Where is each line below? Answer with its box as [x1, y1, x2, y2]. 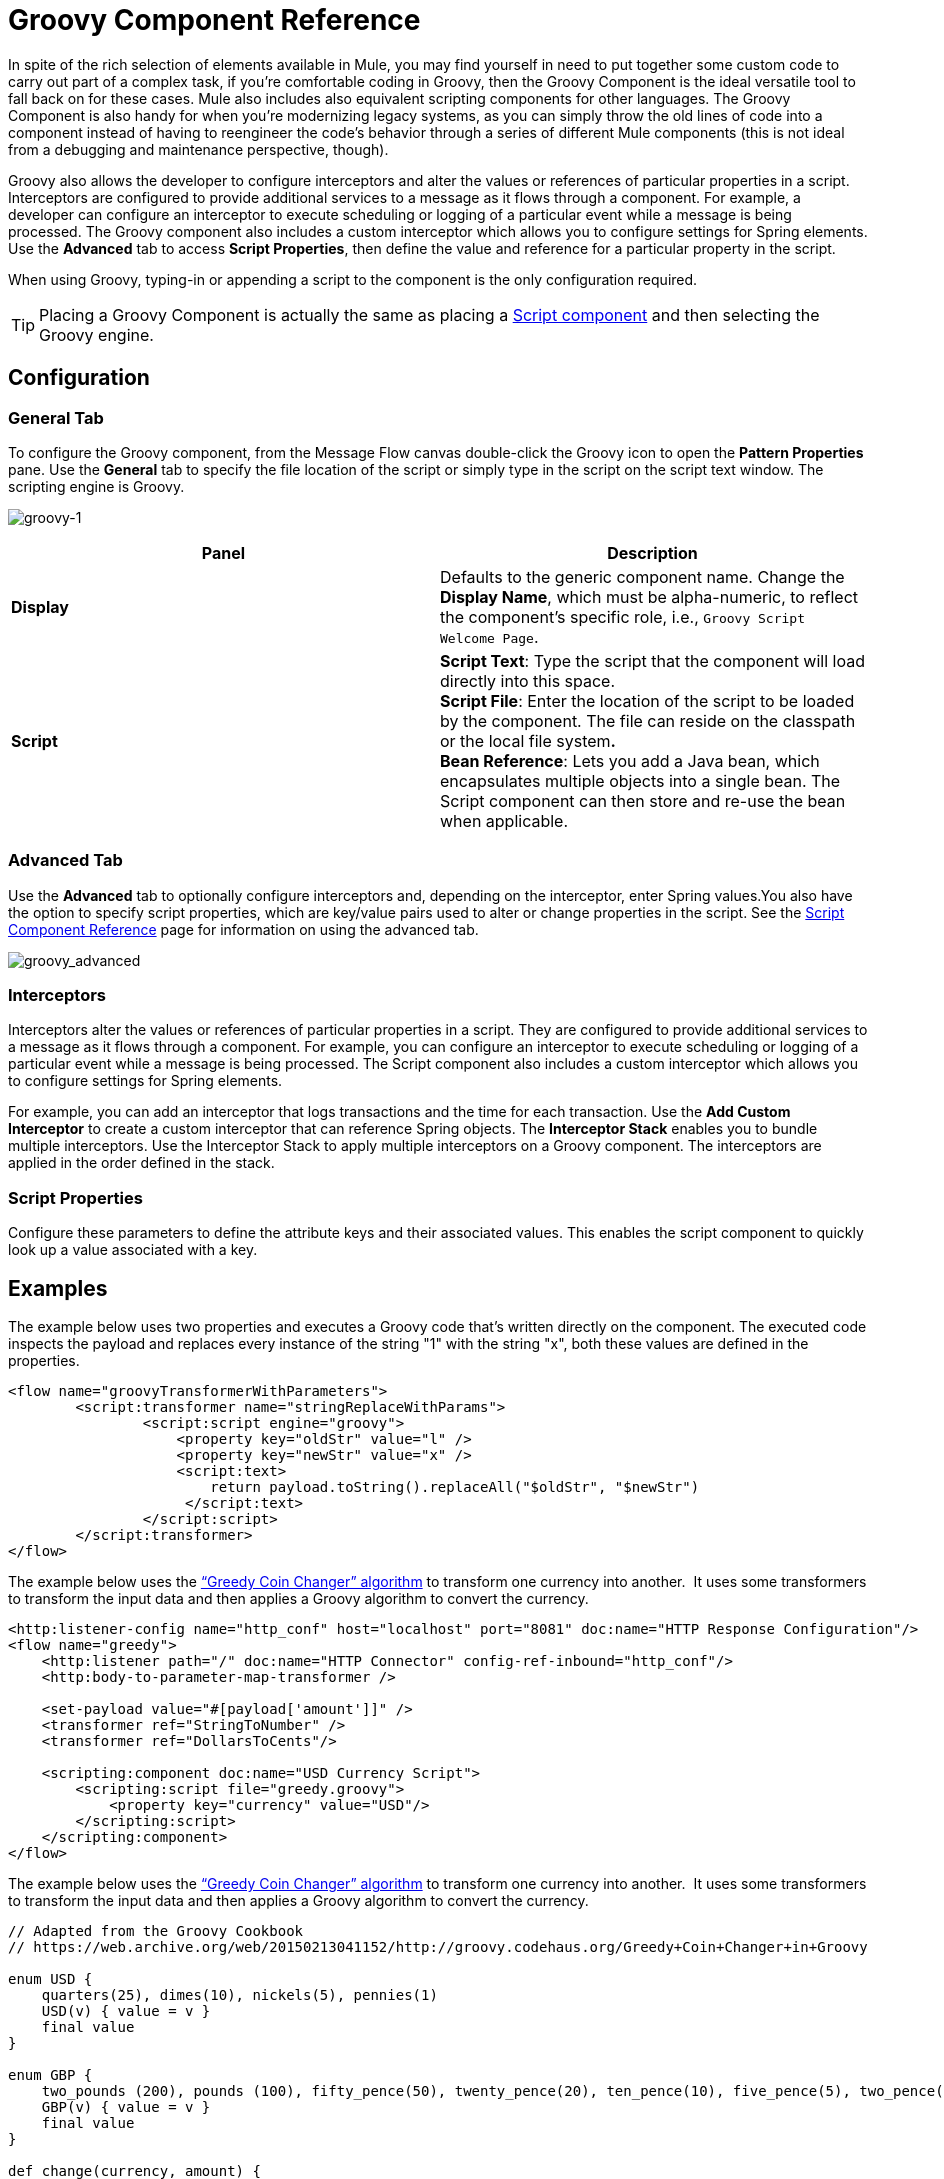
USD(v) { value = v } [41, 2003, 211, 2020]
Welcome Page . [440, 626, 539, 647]
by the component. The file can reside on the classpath [440, 710, 856, 731]
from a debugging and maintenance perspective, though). [8, 140, 389, 158]
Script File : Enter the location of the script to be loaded [440, 690, 855, 711]
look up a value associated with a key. [8, 1241, 258, 1259]
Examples [8, 1275, 108, 1301]
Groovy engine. [39, 324, 154, 345]
